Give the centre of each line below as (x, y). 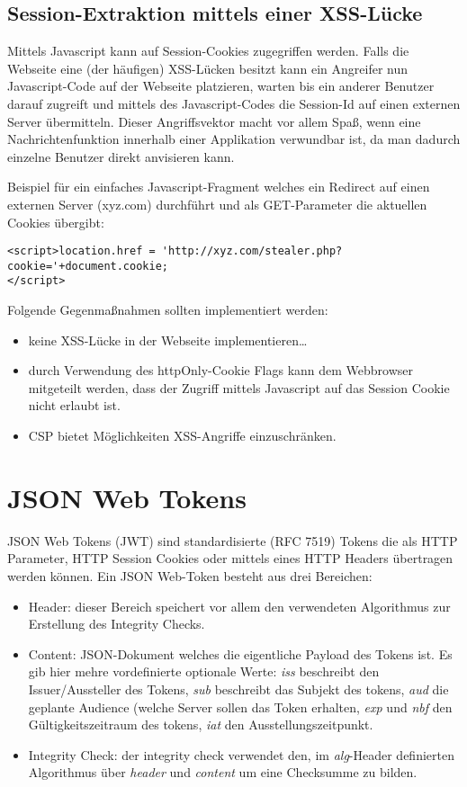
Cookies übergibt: (56, 222)
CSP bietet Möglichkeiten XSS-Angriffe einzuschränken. (182, 436)
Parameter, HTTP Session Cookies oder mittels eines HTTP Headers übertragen (230, 558)
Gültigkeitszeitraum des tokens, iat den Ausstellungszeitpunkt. (201, 724)
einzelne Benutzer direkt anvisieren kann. (121, 156)
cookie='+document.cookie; (88, 266)
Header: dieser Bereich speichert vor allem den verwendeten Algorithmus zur (239, 606)
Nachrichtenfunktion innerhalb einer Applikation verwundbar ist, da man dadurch (234, 139)
